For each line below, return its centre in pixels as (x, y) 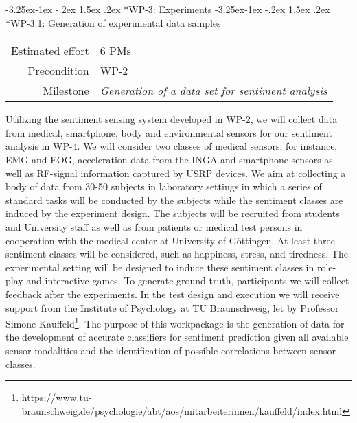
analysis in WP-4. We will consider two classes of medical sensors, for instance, (172, 146)
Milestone (66, 91)
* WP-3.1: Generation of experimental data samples (113, 22)
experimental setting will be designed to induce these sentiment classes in (160, 267)
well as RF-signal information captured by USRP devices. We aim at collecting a (176, 173)
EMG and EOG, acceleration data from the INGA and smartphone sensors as (169, 159)
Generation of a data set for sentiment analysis (214, 91)
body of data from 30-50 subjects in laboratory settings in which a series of (164, 186)
